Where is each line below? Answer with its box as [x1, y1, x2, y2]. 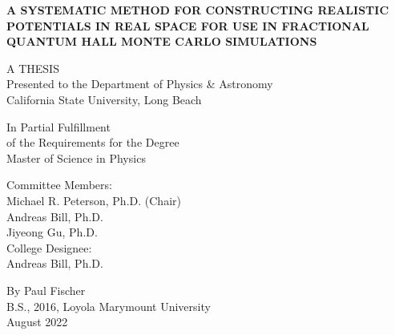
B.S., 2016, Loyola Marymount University [6, 297, 211, 314]
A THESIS [6, 59, 59, 76]
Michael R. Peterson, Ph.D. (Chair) [6, 192, 181, 208]
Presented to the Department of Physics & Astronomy [6, 75, 273, 92]
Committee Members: [6, 176, 112, 193]
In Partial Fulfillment [6, 118, 111, 135]
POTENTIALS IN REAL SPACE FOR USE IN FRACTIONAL [6, 17, 369, 34]
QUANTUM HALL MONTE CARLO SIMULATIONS [6, 33, 317, 50]
